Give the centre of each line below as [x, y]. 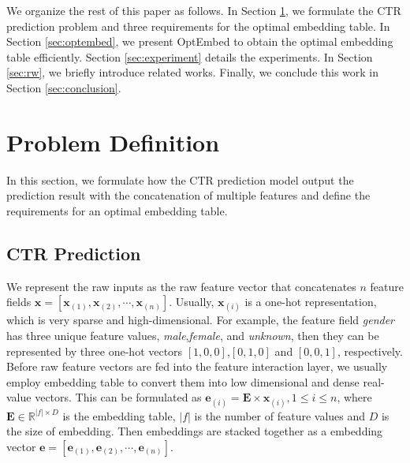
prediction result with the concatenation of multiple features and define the [188, 195]
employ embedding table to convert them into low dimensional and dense [183, 381]
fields [19, 302]
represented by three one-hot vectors [95, 351]
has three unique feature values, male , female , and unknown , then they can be [193, 336]
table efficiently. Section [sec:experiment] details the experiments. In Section [190, 56]
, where [354, 397]
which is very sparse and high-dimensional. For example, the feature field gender [201, 320]
